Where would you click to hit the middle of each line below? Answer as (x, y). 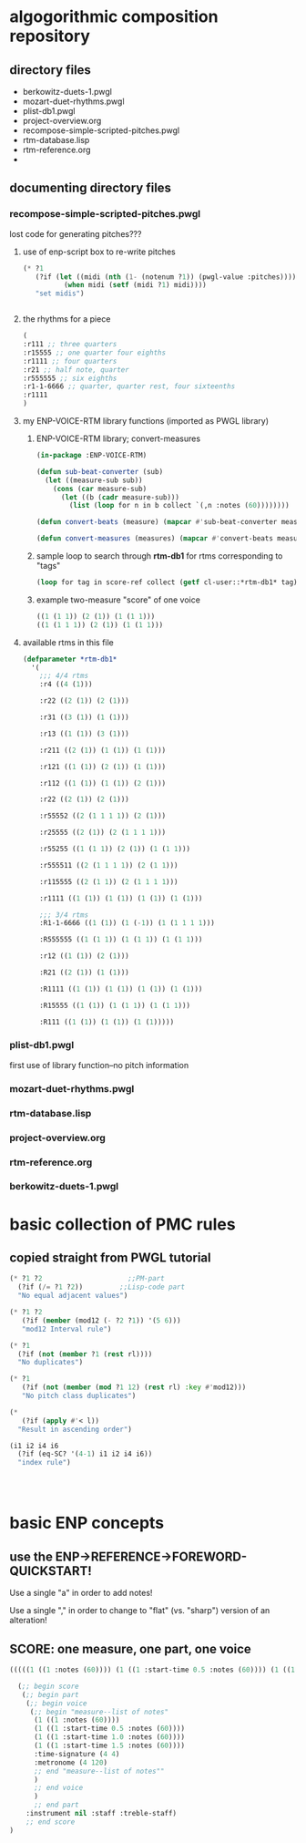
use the (31, 1556)
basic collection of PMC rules (122, 1224)
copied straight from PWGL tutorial (110, 1258)
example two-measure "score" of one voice (118, 600)
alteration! (28, 1621)
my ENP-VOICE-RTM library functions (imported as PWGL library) (146, 421)
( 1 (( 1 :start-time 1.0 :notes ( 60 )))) (109, 1737)
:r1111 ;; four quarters (70, 361)
